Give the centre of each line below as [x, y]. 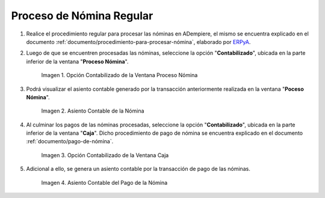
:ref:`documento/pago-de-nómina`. [70, 141]
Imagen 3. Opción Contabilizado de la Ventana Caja [105, 155]
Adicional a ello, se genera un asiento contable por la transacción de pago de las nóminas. [138, 169]
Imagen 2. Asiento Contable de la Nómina [93, 111]
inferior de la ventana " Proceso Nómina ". [77, 61]
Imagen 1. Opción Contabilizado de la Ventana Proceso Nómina [119, 75]
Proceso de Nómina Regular [82, 16]
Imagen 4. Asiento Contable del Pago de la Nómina [104, 182]
